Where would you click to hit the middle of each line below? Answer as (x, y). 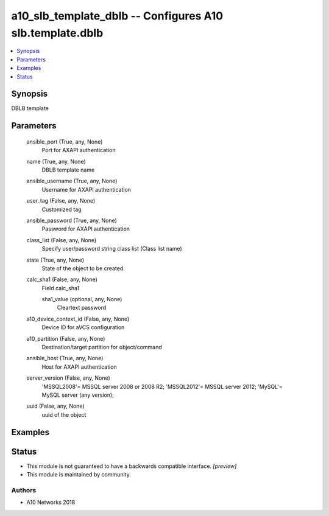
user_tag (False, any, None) (61, 201)
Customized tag (62, 209)
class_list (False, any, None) (62, 240)
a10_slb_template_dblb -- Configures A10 (117, 16)
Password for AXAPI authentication (86, 229)
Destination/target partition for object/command (102, 347)
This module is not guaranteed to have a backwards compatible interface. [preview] (132, 466)
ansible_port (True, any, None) (65, 141)
